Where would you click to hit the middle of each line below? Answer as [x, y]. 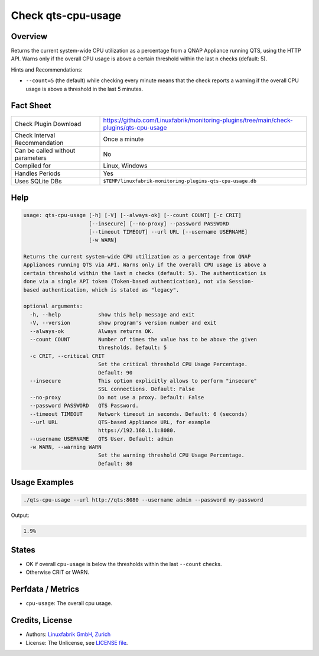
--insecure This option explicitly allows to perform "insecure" [143, 381]
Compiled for [33, 166]
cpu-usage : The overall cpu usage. [69, 603]
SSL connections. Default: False [146, 389]
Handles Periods [38, 173]
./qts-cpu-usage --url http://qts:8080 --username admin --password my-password [143, 500]
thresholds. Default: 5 [132, 348]
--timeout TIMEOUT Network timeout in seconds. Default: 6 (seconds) [139, 414]
